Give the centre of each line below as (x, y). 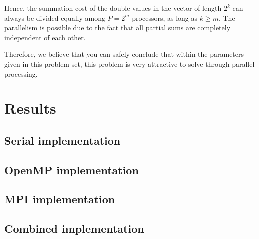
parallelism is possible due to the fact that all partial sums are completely (117, 27)
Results (30, 108)
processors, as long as (165, 17)
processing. (21, 74)
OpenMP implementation (71, 169)
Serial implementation (62, 140)
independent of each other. (45, 37)
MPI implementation (60, 199)
